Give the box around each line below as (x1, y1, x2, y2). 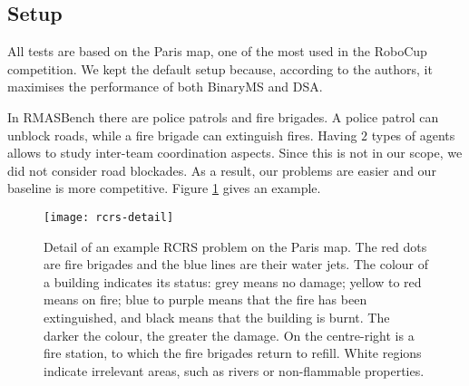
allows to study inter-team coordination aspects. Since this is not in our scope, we (7, 143, 463, 162)
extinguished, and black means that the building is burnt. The (44, 307, 390, 326)
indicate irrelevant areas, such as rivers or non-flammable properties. (44, 361, 425, 380)
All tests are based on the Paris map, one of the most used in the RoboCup (7, 42, 427, 61)
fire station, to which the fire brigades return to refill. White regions (44, 343, 422, 362)
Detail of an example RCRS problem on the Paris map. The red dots (44, 236, 427, 256)
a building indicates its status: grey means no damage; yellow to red (44, 272, 422, 291)
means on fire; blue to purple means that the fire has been (44, 290, 367, 309)
